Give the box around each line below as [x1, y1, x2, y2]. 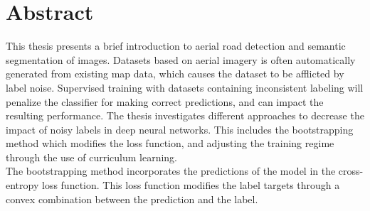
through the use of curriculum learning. [6, 149, 177, 164]
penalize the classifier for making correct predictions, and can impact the [6, 94, 324, 109]
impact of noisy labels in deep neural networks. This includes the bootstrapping [6, 121, 354, 136]
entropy [6, 178, 39, 193]
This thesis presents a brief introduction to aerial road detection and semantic [6, 38, 346, 53]
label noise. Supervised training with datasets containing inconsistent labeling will [6, 80, 364, 94]
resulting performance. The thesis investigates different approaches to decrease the [6, 108, 364, 123]
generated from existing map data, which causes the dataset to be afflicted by [6, 66, 344, 81]
